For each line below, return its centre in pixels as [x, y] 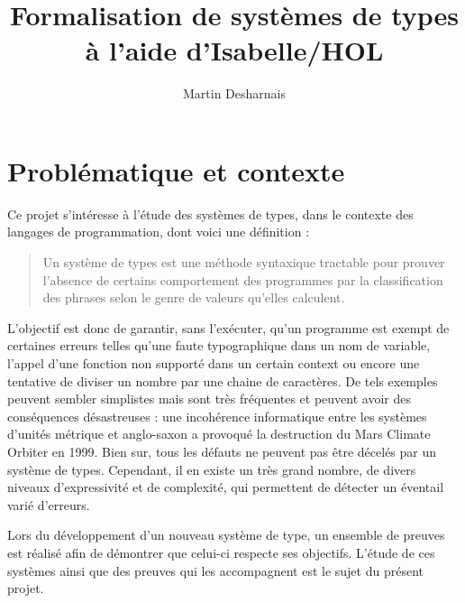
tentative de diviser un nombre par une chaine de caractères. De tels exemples [223, 380]
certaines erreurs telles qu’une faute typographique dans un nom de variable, [219, 345]
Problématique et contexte [176, 170]
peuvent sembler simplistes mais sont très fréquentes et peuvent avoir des [209, 399]
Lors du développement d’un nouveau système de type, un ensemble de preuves [226, 535]
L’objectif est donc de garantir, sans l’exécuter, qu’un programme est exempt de [228, 327]
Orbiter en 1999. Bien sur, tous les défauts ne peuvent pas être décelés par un [222, 451]
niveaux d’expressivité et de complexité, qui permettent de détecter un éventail [226, 487]
